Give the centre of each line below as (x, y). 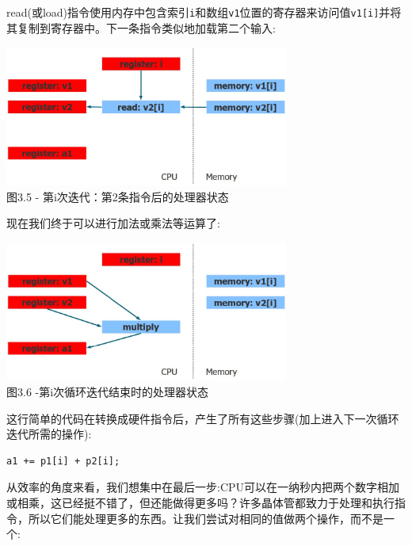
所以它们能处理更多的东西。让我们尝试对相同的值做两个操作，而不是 (206, 518)
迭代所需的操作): (49, 434)
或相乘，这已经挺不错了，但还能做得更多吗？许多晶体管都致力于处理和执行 (200, 502)
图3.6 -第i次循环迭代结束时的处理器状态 (108, 391)
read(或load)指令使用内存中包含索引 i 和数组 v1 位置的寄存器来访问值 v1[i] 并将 (204, 12)
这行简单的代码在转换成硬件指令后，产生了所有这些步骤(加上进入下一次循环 (203, 418)
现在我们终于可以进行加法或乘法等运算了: (113, 223)
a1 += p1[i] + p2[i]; (63, 461)
